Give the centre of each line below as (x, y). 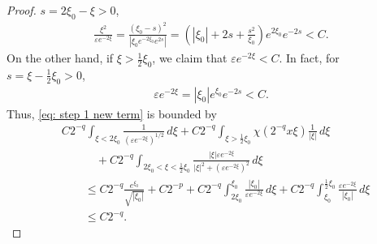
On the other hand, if (60, 58)
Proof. (22, 10)
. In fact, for (309, 58)
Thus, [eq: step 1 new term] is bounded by (112, 113)
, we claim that (190, 58)
